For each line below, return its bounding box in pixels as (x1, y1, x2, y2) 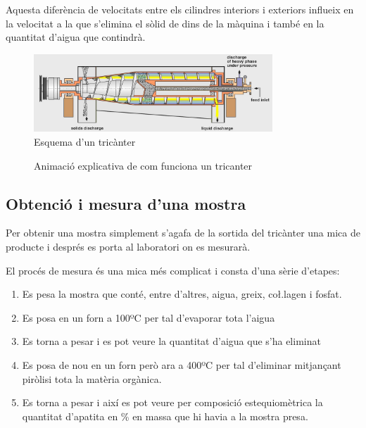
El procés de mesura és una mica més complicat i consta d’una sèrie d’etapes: (6, 263, 340, 277)
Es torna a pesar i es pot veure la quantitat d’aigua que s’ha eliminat (22, 334, 321, 348)
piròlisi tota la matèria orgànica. (22, 371, 162, 386)
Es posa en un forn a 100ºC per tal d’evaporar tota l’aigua (22, 310, 275, 325)
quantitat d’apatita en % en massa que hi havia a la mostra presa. (22, 408, 308, 423)
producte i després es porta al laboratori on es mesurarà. (6, 239, 251, 253)
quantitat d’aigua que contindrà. (6, 30, 146, 44)
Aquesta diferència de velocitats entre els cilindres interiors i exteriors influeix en (6, 2, 354, 16)
